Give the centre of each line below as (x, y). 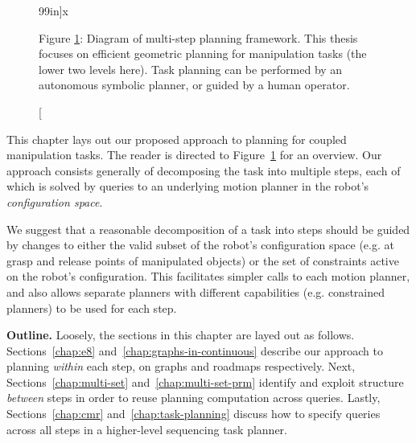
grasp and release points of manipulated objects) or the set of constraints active (203, 260)
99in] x (54, 10)
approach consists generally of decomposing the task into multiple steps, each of (204, 170)
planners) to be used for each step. (92, 308)
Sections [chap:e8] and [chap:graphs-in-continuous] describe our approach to (195, 350)
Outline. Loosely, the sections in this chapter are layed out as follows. (181, 335)
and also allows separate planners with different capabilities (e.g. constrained (196, 291)
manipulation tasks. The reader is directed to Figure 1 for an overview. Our (194, 155)
